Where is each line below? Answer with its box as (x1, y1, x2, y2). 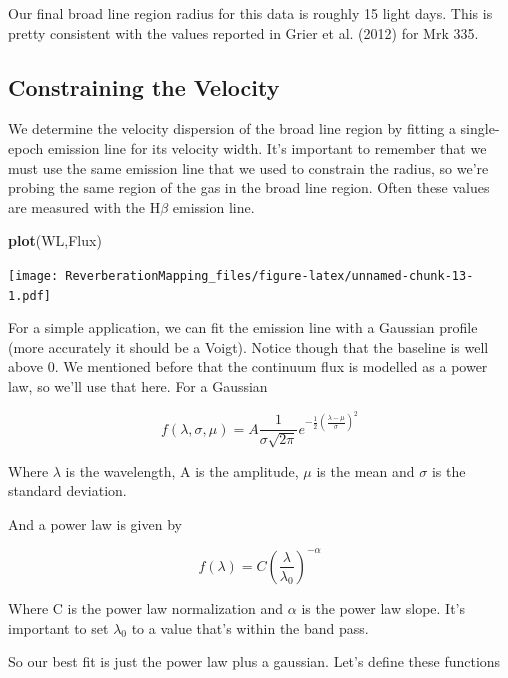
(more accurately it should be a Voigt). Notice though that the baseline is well (8, 336, 489, 357)
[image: (8, 268, 59, 283)
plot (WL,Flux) (8, 230, 102, 251)
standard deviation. (8, 480, 127, 501)
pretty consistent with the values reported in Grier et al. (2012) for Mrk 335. (8, 22, 479, 43)
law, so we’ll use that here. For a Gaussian (8, 376, 268, 397)
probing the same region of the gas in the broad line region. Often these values (8, 177, 490, 198)
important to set (8, 617, 109, 638)
